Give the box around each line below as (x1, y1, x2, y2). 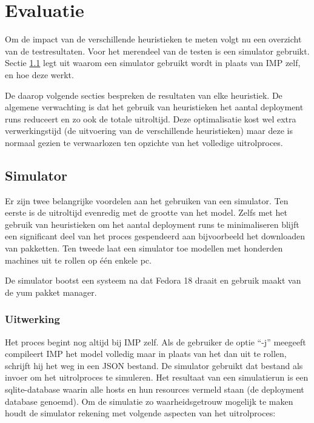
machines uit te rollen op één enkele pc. (5, 253, 152, 266)
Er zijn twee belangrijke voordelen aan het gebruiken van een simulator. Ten (5, 194, 289, 207)
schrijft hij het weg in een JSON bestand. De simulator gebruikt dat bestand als (5, 359, 303, 371)
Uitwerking (5, 311, 60, 327)
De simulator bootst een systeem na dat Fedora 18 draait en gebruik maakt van (5, 274, 301, 287)
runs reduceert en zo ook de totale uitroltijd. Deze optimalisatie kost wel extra (5, 112, 296, 125)
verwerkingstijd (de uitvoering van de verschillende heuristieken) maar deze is (5, 124, 293, 137)
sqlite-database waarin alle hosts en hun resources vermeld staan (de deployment (5, 383, 304, 396)
